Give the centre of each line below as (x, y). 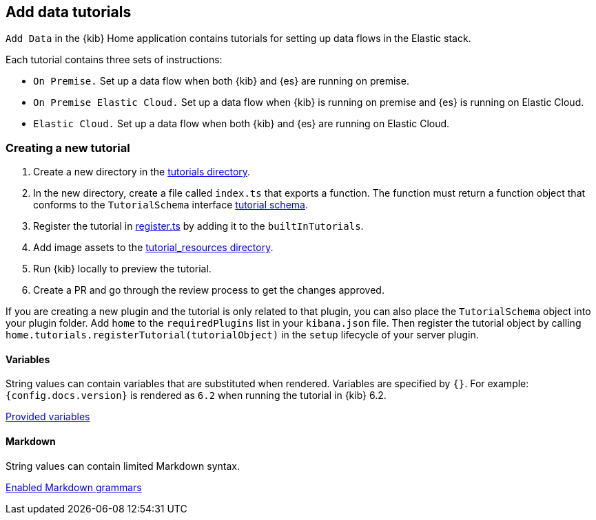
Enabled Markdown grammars (74, 487)
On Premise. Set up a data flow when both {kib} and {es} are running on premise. (221, 81)
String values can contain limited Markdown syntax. (123, 466)
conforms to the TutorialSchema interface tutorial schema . (171, 205)
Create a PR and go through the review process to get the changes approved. (209, 290)
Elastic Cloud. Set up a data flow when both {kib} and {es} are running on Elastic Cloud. (242, 124)
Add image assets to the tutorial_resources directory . (153, 248)
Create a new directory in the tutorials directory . (142, 172)
